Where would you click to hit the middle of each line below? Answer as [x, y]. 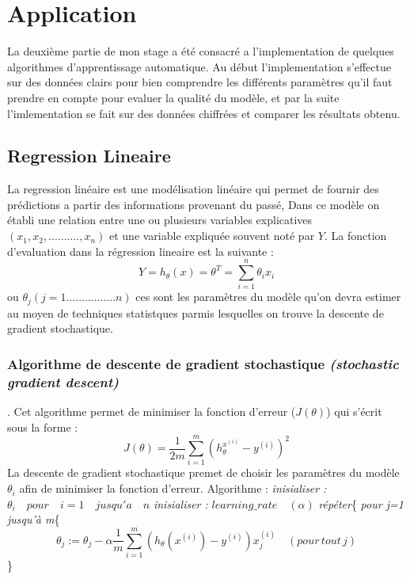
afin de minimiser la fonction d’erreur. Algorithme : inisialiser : [173, 488]
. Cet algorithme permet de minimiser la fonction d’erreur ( [152, 411]
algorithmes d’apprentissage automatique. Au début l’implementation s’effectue [199, 66]
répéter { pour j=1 [361, 503]
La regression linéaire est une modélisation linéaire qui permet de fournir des [193, 189]
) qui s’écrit [354, 411]
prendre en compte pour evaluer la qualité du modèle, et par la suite [173, 97]
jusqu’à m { [34, 519]
